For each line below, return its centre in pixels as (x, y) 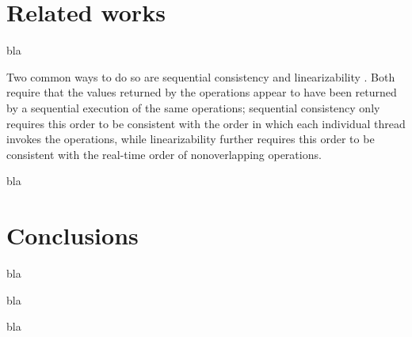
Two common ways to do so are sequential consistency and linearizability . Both (201, 76)
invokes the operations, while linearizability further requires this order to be (191, 139)
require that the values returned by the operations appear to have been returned (202, 92)
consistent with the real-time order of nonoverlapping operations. (164, 154)
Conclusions (72, 235)
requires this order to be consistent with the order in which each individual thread (206, 123)
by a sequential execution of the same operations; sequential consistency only (193, 107)
